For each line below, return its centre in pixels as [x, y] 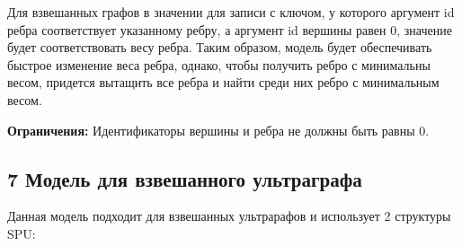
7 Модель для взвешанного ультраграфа [185, 178]
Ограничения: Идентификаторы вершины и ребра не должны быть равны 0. [218, 130]
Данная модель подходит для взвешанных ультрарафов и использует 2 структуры [229, 216]
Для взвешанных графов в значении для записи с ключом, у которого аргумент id [231, 12]
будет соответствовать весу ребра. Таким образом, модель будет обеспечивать [220, 47]
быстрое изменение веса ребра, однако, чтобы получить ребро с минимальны [219, 64]
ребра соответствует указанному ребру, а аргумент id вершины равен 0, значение [230, 29]
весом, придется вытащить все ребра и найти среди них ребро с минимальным [223, 82]
